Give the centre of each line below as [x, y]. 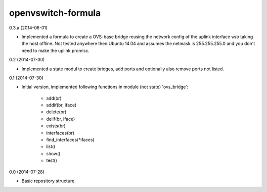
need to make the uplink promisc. [56, 50]
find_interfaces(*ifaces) [70, 140]
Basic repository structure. [49, 181]
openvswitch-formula [55, 13]
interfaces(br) [60, 133]
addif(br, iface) [61, 105]
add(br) [54, 98]
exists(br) [56, 126]
